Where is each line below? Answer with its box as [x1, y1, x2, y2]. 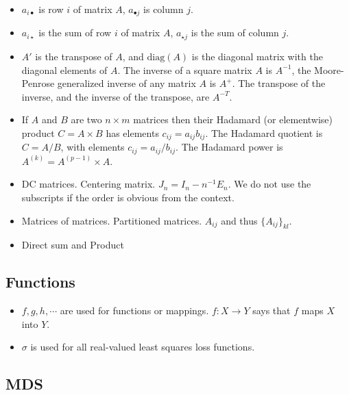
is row [38, 2, 64, 16]
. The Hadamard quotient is [205, 125, 323, 140]
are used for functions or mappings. [60, 303, 209, 318]
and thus [221, 213, 258, 227]
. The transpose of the [232, 76, 326, 90]
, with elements [60, 140, 125, 154]
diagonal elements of [21, 62, 108, 77]
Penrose [21, 76, 55, 90]
